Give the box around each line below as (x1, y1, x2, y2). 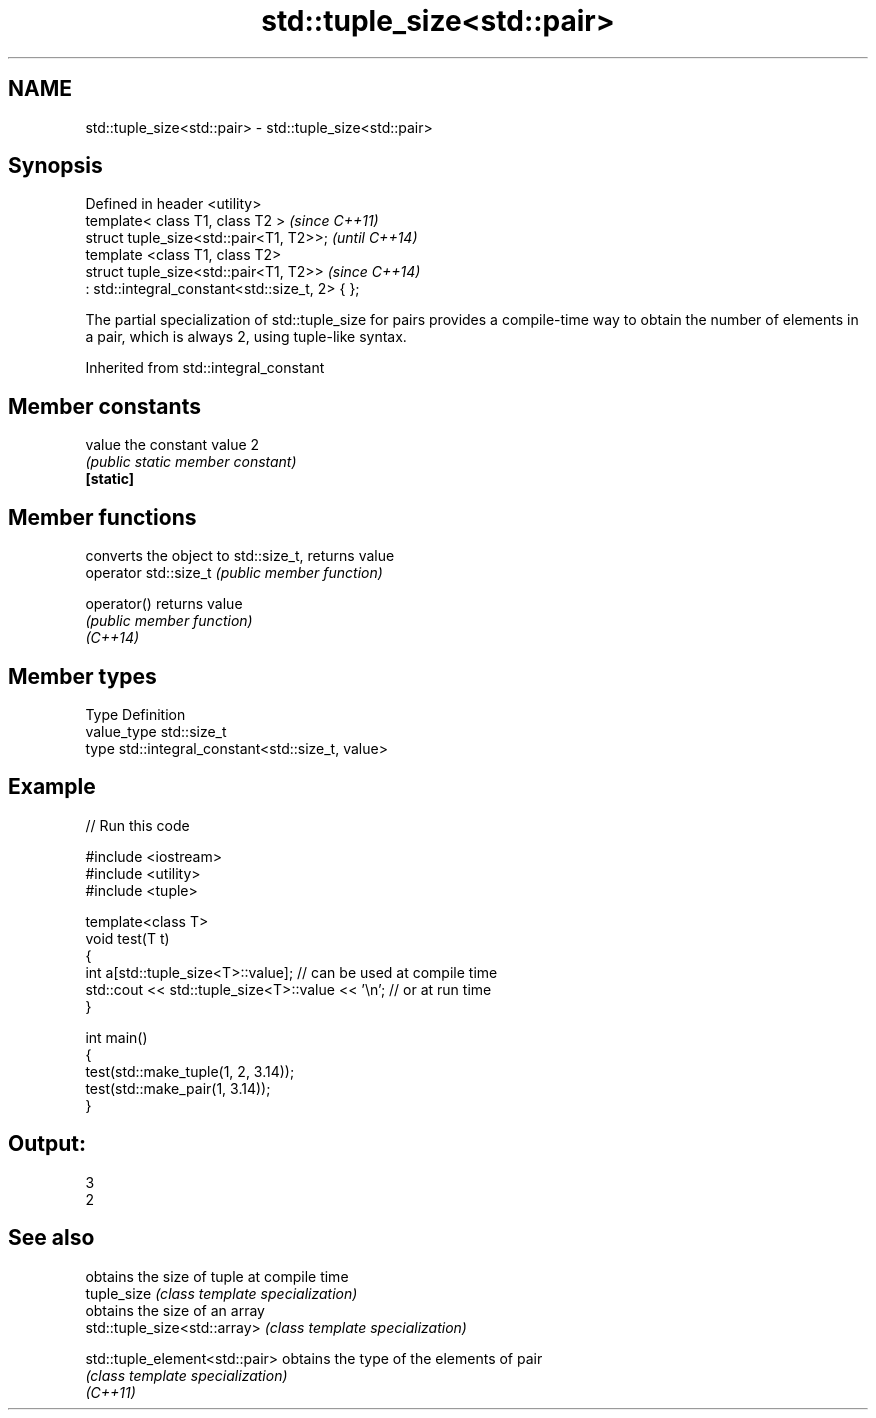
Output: (8, 1131, 86, 1157)
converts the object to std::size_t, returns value (85, 547, 395, 565)
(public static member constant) (85, 453, 297, 471)
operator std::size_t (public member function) (85, 564, 383, 582)
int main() (85, 1028, 148, 1046)
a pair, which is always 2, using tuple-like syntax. (85, 328, 407, 346)
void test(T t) (85, 929, 170, 947)
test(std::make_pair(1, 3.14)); (85, 1079, 271, 1097)
